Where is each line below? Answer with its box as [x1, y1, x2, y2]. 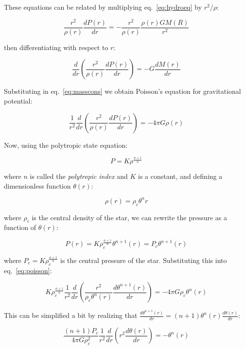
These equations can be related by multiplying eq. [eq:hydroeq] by [4, 2, 202, 12]
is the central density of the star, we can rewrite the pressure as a [32, 212, 227, 222]
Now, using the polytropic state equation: [4, 140, 128, 150]
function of [4, 222, 36, 232]
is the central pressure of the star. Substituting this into [60, 255, 227, 265]
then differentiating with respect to [4, 42, 108, 52]
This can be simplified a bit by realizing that [4, 310, 138, 320]
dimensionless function [4, 180, 71, 191]
